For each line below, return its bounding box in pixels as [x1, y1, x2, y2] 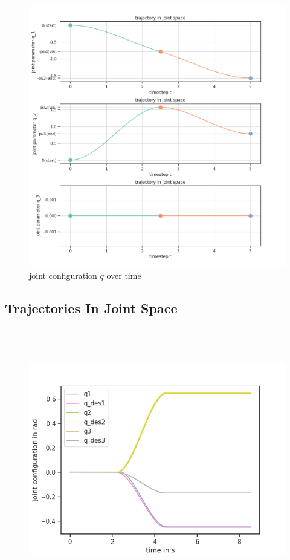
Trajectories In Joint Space [5, 298, 178, 317]
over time [106, 269, 141, 281]
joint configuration [29, 269, 97, 281]
